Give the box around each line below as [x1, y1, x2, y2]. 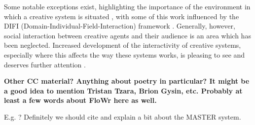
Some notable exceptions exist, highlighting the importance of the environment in [4, 1, 251, 11]
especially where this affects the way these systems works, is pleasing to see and [4, 49, 245, 60]
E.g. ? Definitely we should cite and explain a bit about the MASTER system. [4, 111, 241, 122]
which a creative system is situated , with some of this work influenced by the [4, 11, 239, 21]
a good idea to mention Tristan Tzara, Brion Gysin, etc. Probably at [4, 85, 243, 95]
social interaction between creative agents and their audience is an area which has [4, 30, 251, 40]
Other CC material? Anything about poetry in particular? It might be [4, 76, 250, 86]
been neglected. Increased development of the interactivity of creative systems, [4, 40, 241, 50]
